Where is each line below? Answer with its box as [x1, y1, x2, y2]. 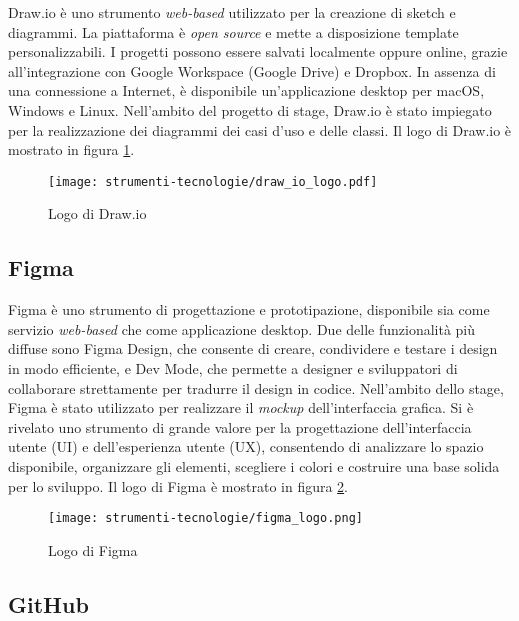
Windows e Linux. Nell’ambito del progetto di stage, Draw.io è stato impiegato [8, 99, 492, 120]
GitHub [8, 588, 89, 619]
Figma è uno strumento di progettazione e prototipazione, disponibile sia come [8, 299, 490, 320]
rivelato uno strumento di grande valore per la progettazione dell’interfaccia [8, 416, 472, 437]
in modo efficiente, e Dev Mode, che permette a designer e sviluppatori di [8, 357, 458, 378]
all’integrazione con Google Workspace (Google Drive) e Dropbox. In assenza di [8, 60, 496, 81]
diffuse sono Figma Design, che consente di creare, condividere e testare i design [8, 338, 498, 359]
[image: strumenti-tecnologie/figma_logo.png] [48, 511, 363, 526]
